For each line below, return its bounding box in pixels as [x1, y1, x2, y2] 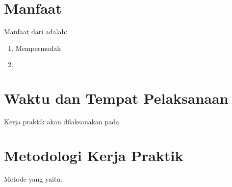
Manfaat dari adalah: [4, 26, 68, 37]
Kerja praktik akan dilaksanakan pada [4, 117, 120, 127]
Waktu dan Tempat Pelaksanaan [4, 88, 229, 108]
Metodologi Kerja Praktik [4, 145, 183, 165]
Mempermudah [15, 43, 61, 53]
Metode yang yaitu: [4, 173, 63, 184]
